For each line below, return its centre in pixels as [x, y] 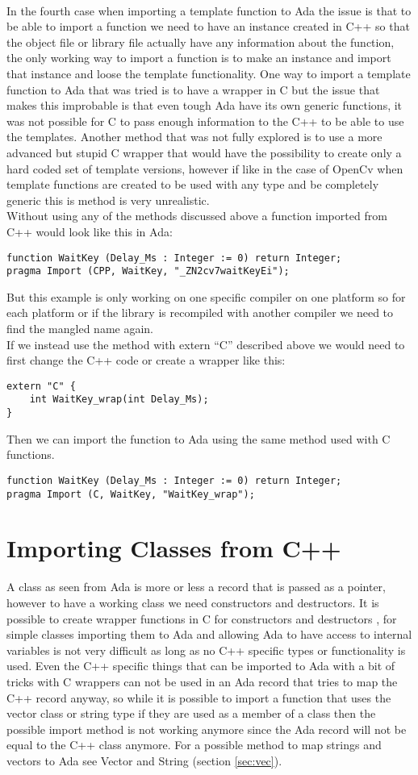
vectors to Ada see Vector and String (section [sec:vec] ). [144, 760]
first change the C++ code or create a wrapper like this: [146, 360]
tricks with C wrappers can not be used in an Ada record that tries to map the [202, 681]
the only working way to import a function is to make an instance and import [199, 58]
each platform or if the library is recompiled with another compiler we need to [200, 312]
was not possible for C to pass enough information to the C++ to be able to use [205, 121]
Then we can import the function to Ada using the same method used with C [199, 438]
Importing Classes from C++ [174, 548]
